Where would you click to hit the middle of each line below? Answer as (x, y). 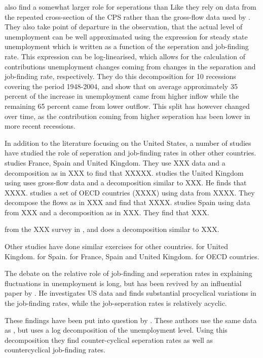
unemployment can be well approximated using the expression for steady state (126, 36)
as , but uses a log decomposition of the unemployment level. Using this (116, 330)
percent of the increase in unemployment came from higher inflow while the (122, 96)
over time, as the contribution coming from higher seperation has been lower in (127, 116)
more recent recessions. (40, 126)
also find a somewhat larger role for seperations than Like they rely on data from (130, 7)
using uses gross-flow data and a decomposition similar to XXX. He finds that (126, 183)
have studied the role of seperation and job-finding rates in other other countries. (130, 153)
